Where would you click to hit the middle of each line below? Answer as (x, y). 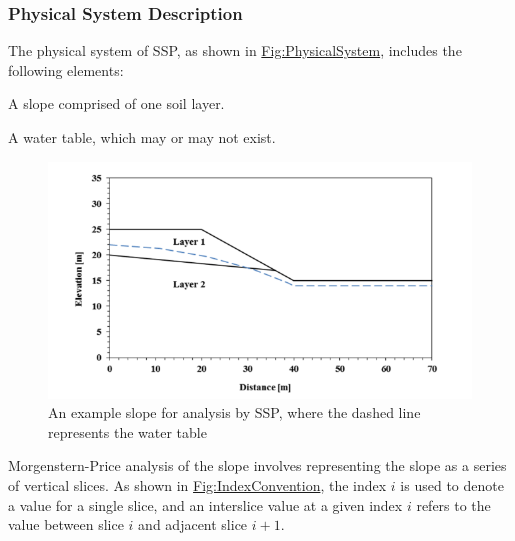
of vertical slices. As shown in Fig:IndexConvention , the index (197, 485)
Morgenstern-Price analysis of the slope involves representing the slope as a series (257, 465)
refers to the (453, 504)
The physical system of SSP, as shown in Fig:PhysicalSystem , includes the (235, 50)
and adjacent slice (193, 524)
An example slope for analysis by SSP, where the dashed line (234, 412)
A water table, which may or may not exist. (142, 137)
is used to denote (452, 485)
